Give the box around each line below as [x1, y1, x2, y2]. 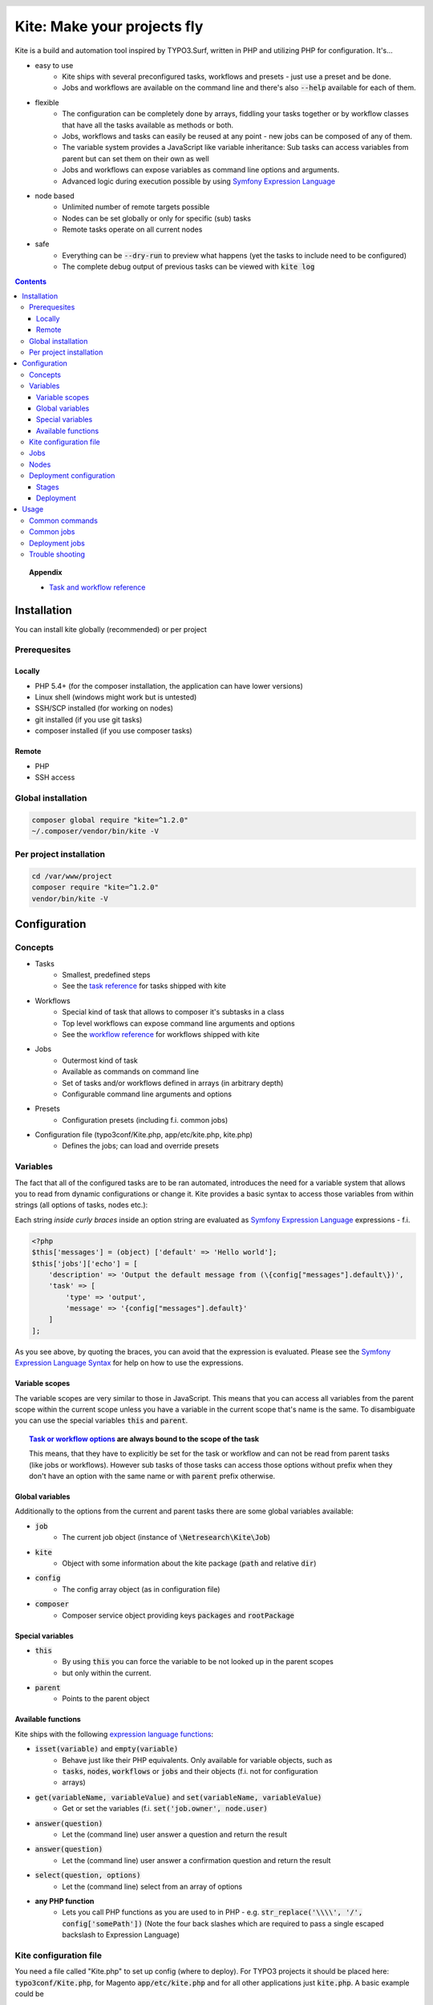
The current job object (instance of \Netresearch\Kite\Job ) [62, 1533, 271, 1542]
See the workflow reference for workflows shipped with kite [62, 1029, 260, 1039]
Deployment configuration [29, 471, 115, 480]
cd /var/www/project [31, 872, 112, 881]
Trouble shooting [29, 549, 86, 559]
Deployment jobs [29, 538, 86, 548]
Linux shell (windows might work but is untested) [34, 692, 197, 702]
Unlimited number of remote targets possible [62, 202, 210, 212]
